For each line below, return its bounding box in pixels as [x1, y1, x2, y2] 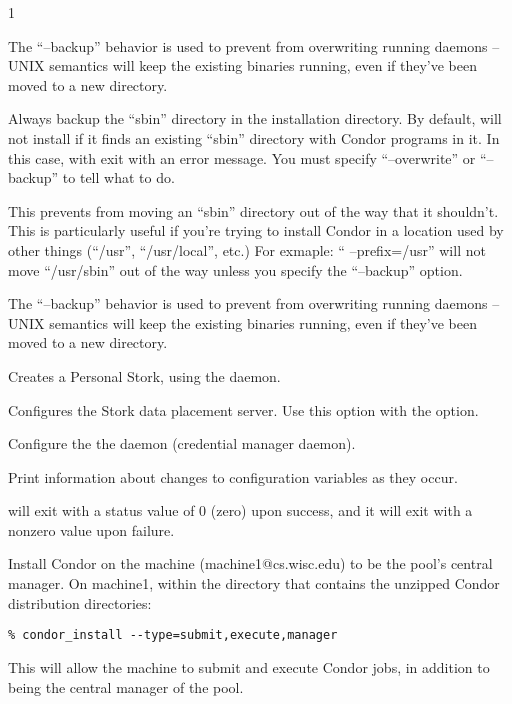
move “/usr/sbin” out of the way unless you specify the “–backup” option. [8, 259, 463, 280]
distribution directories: [8, 592, 152, 613]
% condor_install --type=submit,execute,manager [8, 628, 338, 643]
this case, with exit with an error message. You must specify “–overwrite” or [8, 147, 476, 168]
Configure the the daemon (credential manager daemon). [8, 433, 356, 454]
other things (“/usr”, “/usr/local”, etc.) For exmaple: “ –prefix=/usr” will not [8, 239, 486, 260]
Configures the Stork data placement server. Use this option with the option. [8, 399, 479, 420]
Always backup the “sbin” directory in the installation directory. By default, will [8, 108, 502, 129]
